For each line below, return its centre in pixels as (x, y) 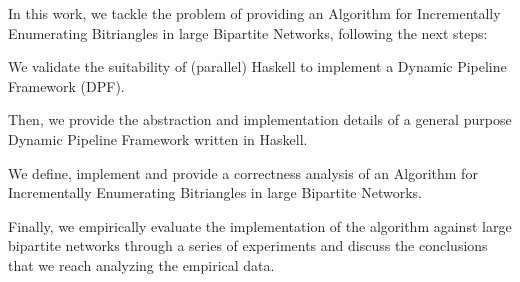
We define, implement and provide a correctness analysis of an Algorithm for (243, 172)
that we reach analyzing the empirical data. (141, 264)
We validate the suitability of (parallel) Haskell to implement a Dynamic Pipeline (257, 66)
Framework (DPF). (66, 85)
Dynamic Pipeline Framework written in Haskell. (158, 138)
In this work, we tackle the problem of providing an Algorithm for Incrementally (254, 13)
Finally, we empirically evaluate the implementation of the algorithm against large (260, 225)
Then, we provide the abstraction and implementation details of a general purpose (260, 119)
